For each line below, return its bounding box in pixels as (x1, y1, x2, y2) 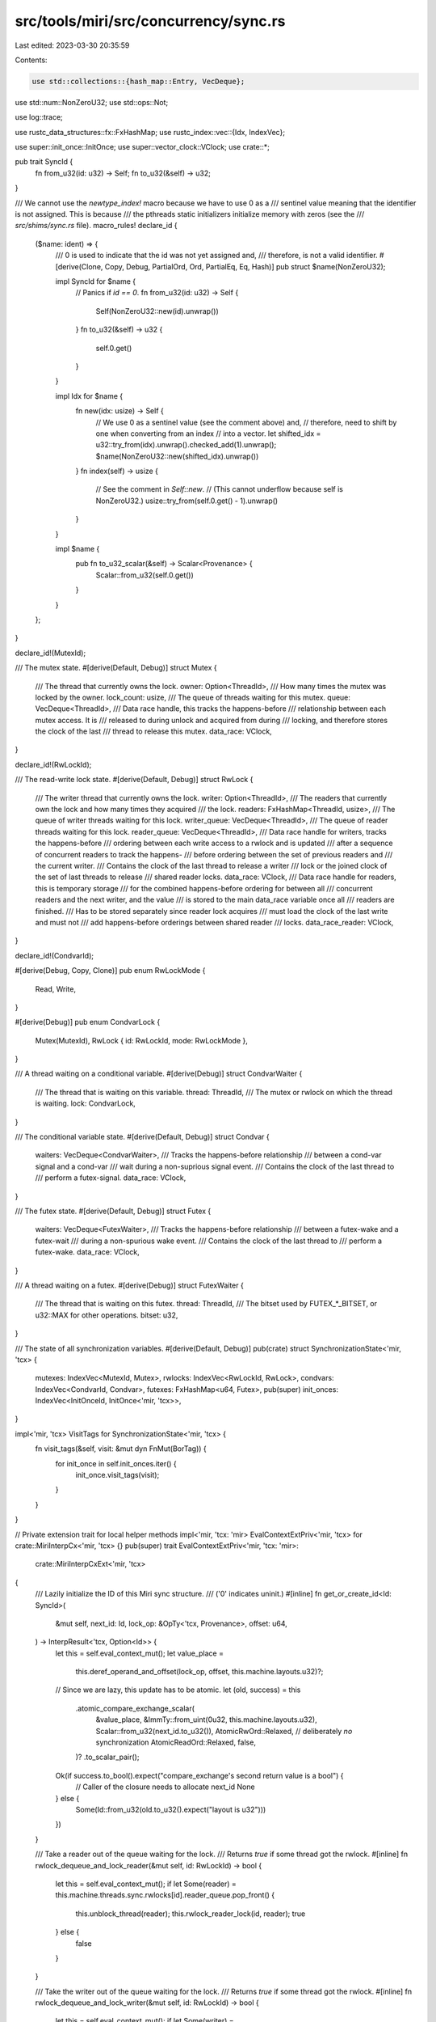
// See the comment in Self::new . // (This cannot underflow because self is (95, 484, 343, 494)
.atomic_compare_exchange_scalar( (75, 1703, 195, 1713)
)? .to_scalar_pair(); (75, 1752, 140, 1762)
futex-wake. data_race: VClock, (35, 1247, 140, 1257)
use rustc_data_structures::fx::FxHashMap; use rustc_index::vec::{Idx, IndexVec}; (15, 127, 286, 137)
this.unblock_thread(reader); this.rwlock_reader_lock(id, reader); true (75, 1909, 306, 1918)
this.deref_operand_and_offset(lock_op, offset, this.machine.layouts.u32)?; (75, 1667, 324, 1677)
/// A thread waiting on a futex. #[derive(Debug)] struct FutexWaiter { (15, 1280, 244, 1290)
